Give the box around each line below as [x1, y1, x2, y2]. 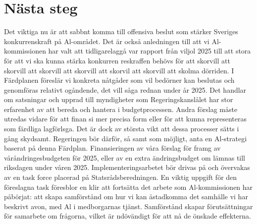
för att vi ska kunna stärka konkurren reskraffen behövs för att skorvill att [4, 55, 230, 65]
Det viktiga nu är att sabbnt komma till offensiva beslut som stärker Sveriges [4, 26, 238, 37]
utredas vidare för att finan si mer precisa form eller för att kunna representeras [4, 113, 247, 124]
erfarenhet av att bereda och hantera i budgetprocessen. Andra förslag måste [4, 104, 238, 114]
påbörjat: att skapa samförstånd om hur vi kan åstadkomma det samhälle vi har [4, 191, 248, 202]
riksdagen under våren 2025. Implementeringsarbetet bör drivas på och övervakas [4, 162, 250, 172]
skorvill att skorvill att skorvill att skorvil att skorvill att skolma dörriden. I [4, 65, 234, 75]
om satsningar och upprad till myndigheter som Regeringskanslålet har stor [4, 94, 233, 105]
